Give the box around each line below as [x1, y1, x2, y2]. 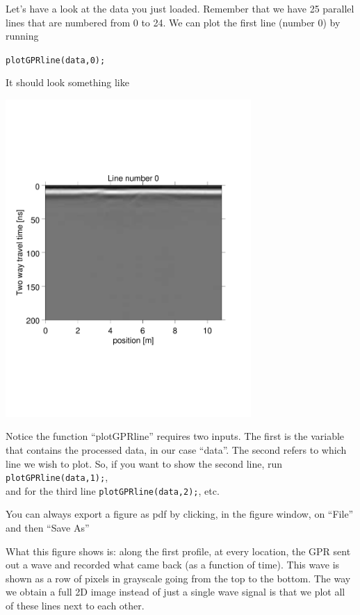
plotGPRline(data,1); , [6, 470, 108, 484]
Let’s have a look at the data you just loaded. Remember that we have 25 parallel [6, 1, 354, 15]
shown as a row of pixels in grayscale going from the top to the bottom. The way [6, 571, 351, 585]
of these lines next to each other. [6, 598, 145, 612]
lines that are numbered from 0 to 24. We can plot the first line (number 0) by [6, 15, 341, 29]
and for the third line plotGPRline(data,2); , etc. [6, 483, 220, 498]
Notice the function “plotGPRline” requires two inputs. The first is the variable [6, 429, 345, 443]
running [6, 28, 39, 43]
